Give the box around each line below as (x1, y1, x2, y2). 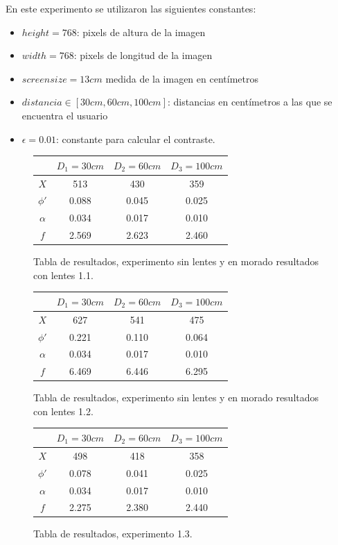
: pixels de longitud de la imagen (73, 48, 213, 62)
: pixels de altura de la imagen (76, 24, 206, 39)
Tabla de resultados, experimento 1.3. (33, 526, 193, 541)
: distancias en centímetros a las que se (167, 94, 332, 109)
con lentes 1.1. (33, 267, 94, 282)
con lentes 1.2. (33, 403, 94, 418)
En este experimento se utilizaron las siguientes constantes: (6, 1, 256, 15)
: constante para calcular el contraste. (56, 131, 215, 146)
